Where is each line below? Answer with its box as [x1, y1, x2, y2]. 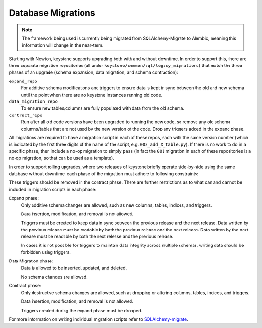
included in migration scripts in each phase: [9, 186, 97, 192]
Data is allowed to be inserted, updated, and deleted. [21, 265, 127, 271]
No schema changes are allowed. [21, 274, 88, 280]
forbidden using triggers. [21, 249, 71, 255]
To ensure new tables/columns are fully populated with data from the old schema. [21, 105, 184, 111]
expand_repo [9, 78, 37, 84]
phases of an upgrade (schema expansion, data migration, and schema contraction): [9, 69, 178, 75]
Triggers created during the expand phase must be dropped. [21, 307, 143, 313]
